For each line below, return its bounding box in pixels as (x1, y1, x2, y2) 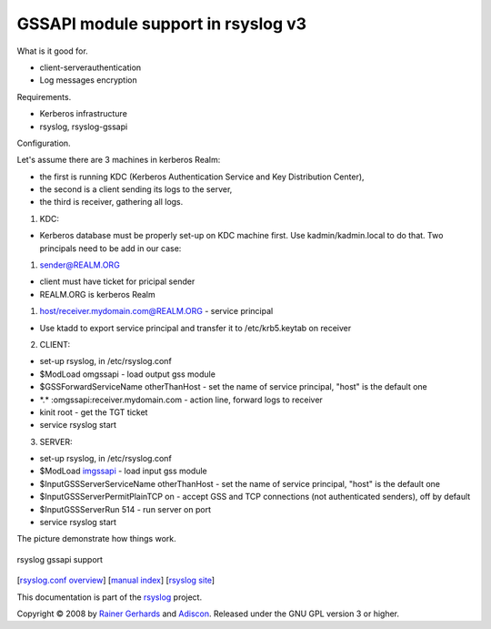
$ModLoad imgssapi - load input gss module (39, 465, 208, 477)
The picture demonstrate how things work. (16, 533, 176, 544)
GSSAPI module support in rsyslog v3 (16, 14, 307, 34)
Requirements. (16, 91, 72, 102)
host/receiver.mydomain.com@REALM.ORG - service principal (39, 306, 274, 317)
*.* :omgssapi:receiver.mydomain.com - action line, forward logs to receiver (39, 394, 323, 405)
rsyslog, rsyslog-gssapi (39, 121, 128, 132)
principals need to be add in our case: (39, 242, 182, 254)
